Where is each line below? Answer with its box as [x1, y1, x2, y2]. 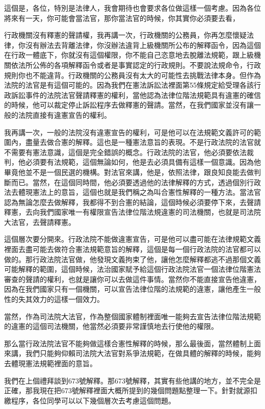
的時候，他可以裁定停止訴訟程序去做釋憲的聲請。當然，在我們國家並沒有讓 [4, 99, 254, 110]
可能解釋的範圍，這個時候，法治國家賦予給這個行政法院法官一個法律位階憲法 [4, 264, 261, 274]
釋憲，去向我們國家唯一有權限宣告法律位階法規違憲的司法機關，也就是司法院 [4, 207, 261, 217]
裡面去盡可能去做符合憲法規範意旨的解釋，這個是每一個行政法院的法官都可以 [4, 244, 261, 254]
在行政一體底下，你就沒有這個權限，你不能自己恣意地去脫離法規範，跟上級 [4, 49, 254, 60]
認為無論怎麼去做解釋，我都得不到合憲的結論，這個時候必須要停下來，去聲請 [4, 196, 261, 207]
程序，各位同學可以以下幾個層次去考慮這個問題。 [11, 395, 175, 405]
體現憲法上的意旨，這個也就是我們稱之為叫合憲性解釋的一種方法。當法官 [18, 187, 261, 197]
